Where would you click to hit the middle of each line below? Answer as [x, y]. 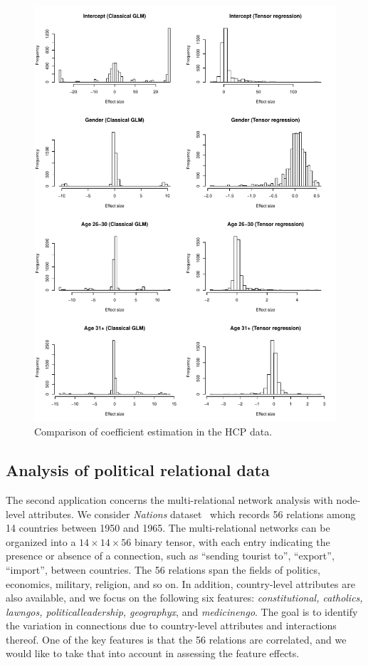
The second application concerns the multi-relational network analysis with [169, 499]
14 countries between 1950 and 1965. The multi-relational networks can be [168, 528]
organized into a [41, 541]
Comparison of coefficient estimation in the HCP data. [153, 432]
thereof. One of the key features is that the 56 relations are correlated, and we [176, 639]
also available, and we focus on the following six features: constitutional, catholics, [184, 598]
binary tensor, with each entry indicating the [232, 541]
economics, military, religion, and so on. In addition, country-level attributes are [180, 583]
